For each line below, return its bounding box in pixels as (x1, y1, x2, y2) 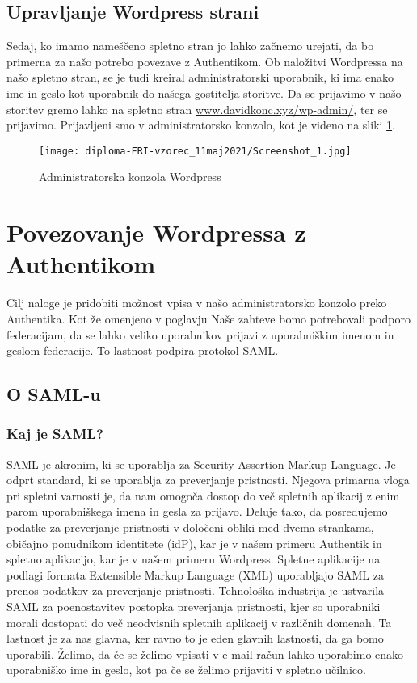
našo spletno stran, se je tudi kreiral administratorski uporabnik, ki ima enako (6, 69, 394, 86)
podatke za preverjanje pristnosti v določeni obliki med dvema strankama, (6, 519, 374, 536)
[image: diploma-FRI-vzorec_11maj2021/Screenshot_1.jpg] (39, 145, 352, 157)
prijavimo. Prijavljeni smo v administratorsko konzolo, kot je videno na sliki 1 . (6, 116, 395, 133)
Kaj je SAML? (6, 424, 103, 444)
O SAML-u (6, 382, 101, 407)
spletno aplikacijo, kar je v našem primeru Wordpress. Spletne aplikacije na (6, 550, 381, 567)
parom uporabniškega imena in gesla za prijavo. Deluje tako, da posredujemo (6, 503, 388, 520)
